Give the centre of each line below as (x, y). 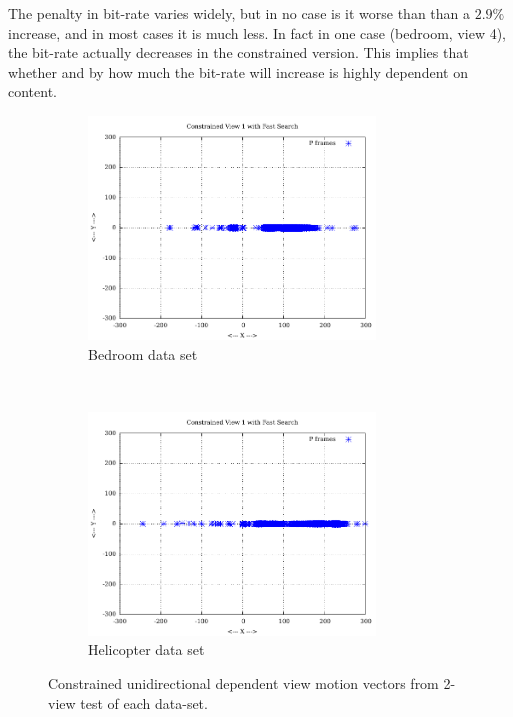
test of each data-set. (144, 702)
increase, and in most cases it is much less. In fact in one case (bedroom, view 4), (257, 32)
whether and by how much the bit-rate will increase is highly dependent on (238, 71)
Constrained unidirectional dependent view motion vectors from (243, 682)
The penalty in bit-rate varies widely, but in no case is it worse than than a (239, 13)
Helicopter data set (146, 649)
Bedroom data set (143, 353)
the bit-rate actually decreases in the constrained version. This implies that (238, 52)
